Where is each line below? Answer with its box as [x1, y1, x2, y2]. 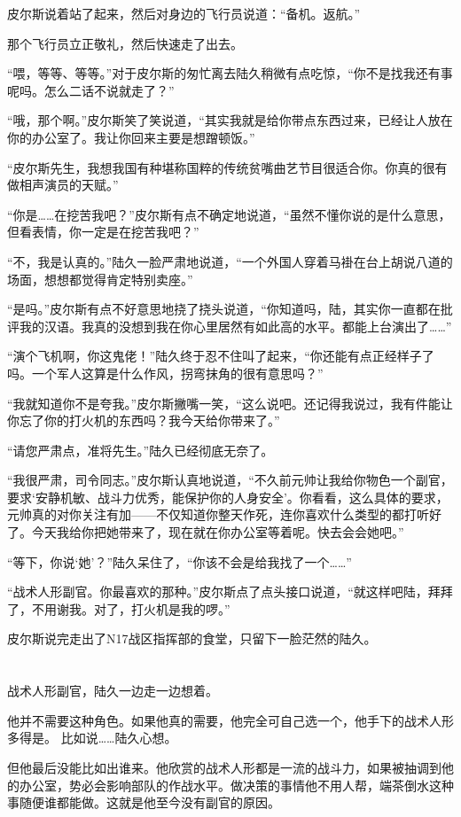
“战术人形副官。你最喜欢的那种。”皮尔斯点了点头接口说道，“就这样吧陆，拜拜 [7, 582, 453, 601]
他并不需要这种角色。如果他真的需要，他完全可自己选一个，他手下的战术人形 [7, 711, 454, 729]
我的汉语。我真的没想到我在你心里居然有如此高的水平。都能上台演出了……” [19, 316, 452, 335]
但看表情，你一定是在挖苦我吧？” [7, 222, 199, 241]
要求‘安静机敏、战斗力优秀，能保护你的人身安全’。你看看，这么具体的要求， [7, 487, 449, 506]
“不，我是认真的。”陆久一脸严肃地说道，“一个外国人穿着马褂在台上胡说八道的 [7, 252, 453, 270]
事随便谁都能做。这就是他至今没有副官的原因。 [7, 793, 280, 812]
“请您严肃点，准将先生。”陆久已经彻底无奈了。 [7, 440, 274, 459]
